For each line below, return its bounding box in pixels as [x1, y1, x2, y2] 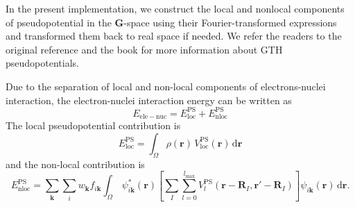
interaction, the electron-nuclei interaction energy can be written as [6, 92, 292, 107]
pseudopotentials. [6, 56, 79, 70]
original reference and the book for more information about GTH [6, 42, 283, 56]
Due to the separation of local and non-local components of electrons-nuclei [6, 78, 326, 93]
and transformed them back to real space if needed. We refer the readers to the [6, 28, 342, 43]
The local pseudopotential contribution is [6, 118, 181, 133]
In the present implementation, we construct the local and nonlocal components [6, 1, 345, 15]
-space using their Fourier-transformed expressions [123, 15, 337, 29]
